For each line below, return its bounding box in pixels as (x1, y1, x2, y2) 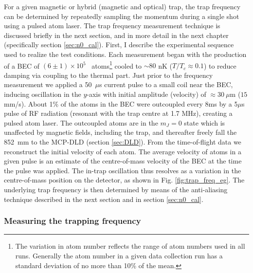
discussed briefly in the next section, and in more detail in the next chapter (4, 30, 229, 40)
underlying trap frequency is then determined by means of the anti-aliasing (4, 184, 228, 194)
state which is (184, 117, 225, 127)
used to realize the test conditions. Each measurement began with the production (4, 49, 247, 59)
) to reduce (203, 60, 236, 71)
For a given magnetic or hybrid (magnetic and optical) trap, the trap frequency (4, 1, 241, 11)
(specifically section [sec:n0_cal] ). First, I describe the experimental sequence (4, 39, 234, 50)
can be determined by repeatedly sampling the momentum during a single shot (4, 11, 239, 21)
